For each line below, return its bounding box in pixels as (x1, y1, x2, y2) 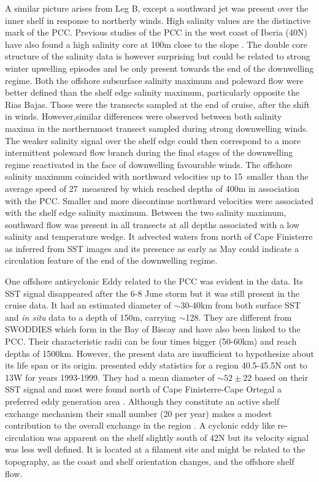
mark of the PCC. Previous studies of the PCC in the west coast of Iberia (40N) (5, 26, 307, 39)
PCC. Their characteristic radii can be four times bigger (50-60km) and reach (5, 335, 297, 348)
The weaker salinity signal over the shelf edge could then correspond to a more (5, 134, 301, 147)
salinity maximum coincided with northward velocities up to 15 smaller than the (5, 170, 309, 183)
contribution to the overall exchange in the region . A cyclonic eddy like (5, 419, 275, 432)
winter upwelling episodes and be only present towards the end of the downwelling (5, 61, 314, 74)
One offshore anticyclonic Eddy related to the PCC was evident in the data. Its (5, 275, 304, 288)
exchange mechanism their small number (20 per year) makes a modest (5, 407, 272, 419)
